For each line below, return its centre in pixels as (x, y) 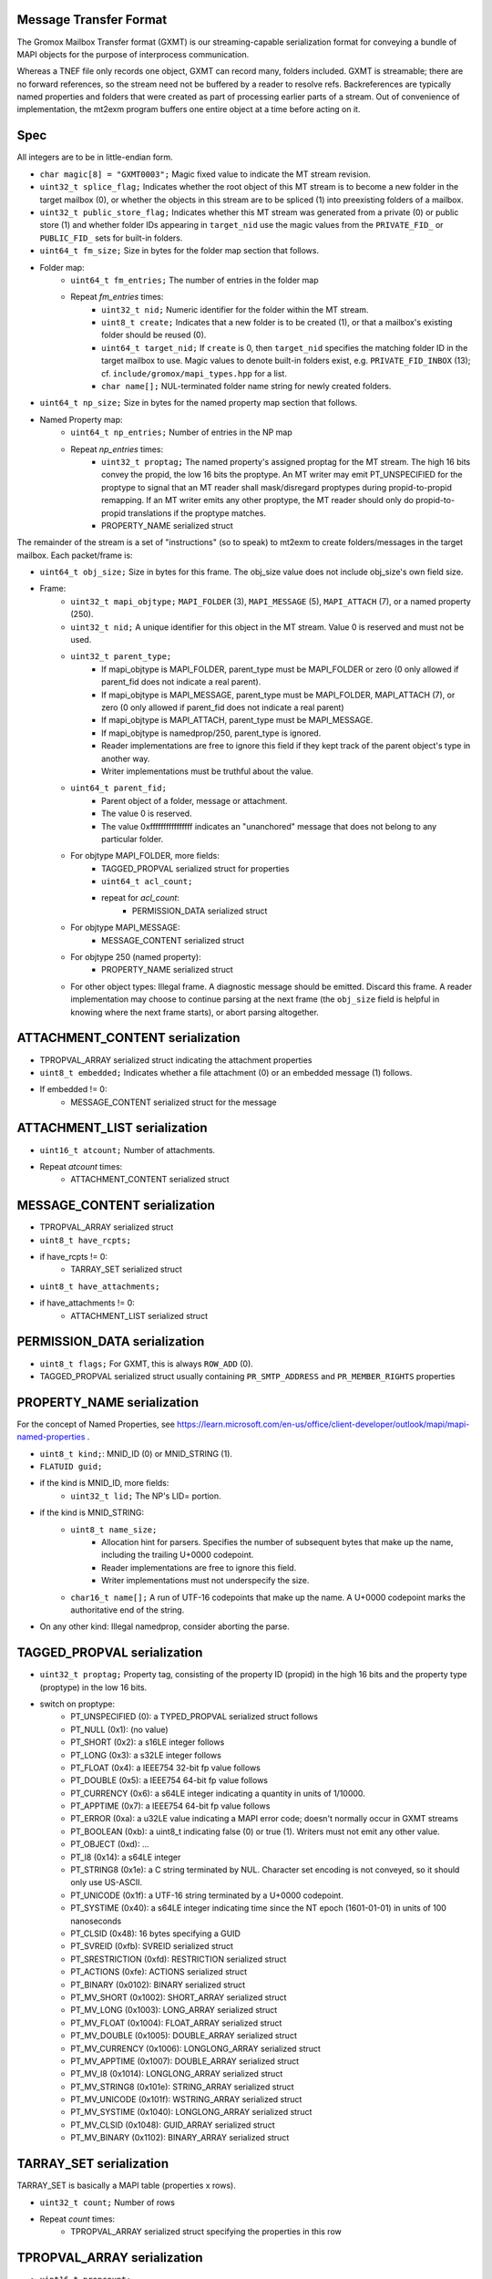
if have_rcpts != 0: (74, 1257)
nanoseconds (96, 1921)
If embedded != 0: (73, 1089)
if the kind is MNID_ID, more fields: (104, 1483)
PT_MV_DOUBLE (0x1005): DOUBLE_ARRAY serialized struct (184, 2036)
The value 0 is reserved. (147, 814)
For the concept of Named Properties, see (96, 1424)
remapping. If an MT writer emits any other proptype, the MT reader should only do (258, 500)
